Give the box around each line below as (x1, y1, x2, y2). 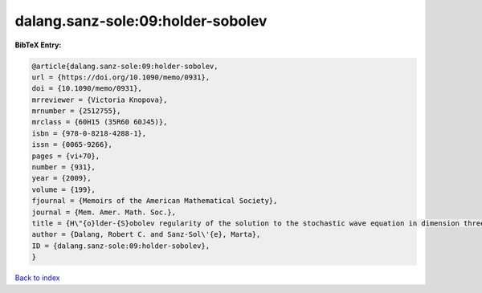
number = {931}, (31, 163, 96, 172)
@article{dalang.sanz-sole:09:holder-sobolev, (31, 61, 219, 71)
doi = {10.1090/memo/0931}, (31, 84, 142, 93)
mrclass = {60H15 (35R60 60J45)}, (31, 117, 168, 127)
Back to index (14, 273, 60, 283)
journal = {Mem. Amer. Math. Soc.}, (31, 207, 177, 217)
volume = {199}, (31, 185, 96, 194)
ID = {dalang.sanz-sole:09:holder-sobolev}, (31, 241, 210, 250)
